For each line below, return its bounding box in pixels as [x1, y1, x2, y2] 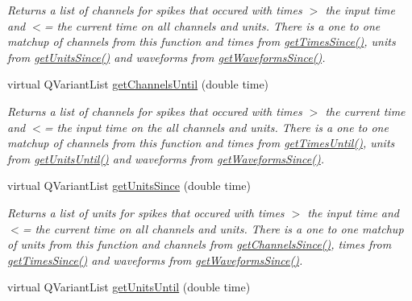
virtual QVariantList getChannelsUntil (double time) [7, 76, 269, 93]
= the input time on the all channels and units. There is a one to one [44, 118, 389, 135]
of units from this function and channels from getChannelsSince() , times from [7, 236, 392, 253]
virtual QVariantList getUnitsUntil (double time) [7, 278, 251, 295]
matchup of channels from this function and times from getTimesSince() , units [7, 33, 396, 50]
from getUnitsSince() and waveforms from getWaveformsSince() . [7, 48, 326, 65]
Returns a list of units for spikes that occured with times [7, 204, 285, 221]
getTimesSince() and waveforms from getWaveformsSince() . [7, 251, 303, 268]
